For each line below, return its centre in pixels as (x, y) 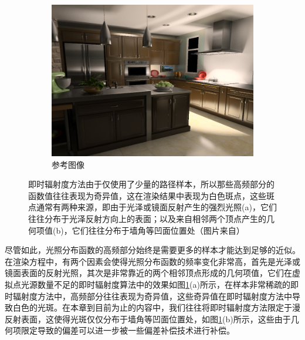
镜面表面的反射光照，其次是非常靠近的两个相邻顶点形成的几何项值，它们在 (148, 273)
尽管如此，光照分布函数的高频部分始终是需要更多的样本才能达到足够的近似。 (152, 250)
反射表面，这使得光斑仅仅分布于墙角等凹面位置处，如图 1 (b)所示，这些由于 (148, 319)
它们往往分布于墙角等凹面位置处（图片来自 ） (158, 230)
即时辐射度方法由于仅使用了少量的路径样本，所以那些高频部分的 (151, 184)
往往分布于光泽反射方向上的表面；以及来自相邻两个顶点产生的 (147, 218)
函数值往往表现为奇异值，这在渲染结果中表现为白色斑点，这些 (147, 195)
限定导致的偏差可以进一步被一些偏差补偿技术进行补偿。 (128, 330)
